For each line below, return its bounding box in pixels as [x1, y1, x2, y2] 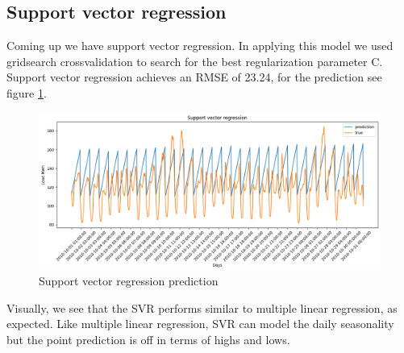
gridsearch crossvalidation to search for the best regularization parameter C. [6, 52, 383, 69]
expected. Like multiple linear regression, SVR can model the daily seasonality [6, 315, 394, 332]
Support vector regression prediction [39, 272, 219, 289]
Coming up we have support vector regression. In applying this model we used [6, 37, 394, 54]
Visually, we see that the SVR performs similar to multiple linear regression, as [6, 299, 398, 316]
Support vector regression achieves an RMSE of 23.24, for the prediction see [6, 69, 382, 85]
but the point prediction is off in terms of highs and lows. [6, 330, 290, 347]
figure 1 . [6, 84, 47, 101]
